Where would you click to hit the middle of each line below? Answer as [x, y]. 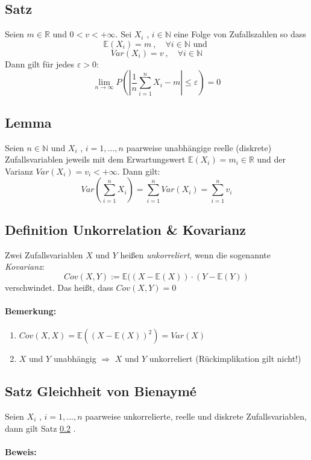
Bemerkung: [31, 310]
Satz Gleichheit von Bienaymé [101, 391]
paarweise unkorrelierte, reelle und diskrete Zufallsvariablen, [196, 416]
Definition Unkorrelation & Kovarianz [126, 229]
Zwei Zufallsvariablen [44, 254]
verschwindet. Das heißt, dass [59, 287]
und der [272, 159]
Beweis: [21, 451]
